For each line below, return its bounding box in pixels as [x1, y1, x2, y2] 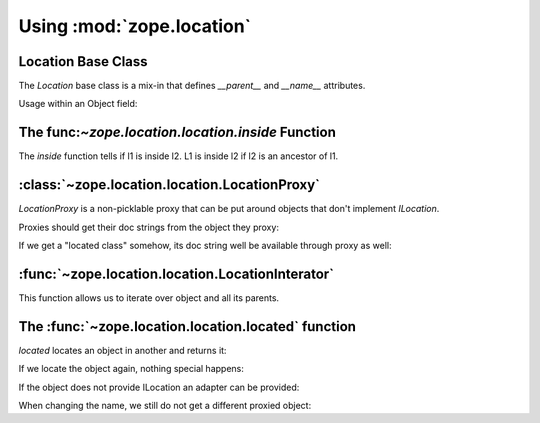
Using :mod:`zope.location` [18, 15, 252, 37]
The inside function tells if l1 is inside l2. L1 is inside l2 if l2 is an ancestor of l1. [18, 150, 339, 162]
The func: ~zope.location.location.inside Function [18, 124, 337, 141]
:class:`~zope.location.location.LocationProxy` [18, 176, 320, 194]
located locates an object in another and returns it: [18, 344, 227, 356]
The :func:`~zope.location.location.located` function [18, 318, 357, 335]
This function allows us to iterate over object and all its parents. [18, 291, 280, 304]
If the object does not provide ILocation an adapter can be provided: [18, 381, 300, 393]
